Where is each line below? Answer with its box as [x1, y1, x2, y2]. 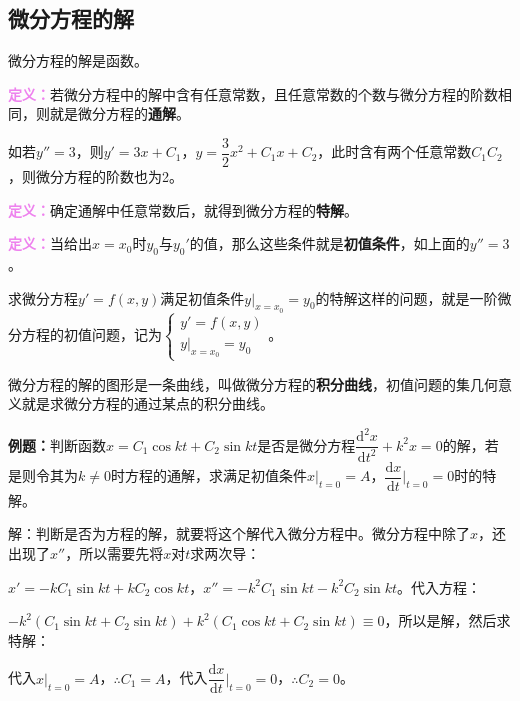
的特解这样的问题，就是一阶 [315, 287, 498, 308]
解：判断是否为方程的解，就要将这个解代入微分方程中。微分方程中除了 [8, 523, 470, 544]
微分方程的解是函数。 [8, 50, 148, 71]
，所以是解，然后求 [384, 610, 511, 631]
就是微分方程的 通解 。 [49, 103, 190, 124]
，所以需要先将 [65, 542, 164, 563]
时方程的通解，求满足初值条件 [110, 465, 307, 486]
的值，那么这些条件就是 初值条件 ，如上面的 [189, 233, 470, 254]
